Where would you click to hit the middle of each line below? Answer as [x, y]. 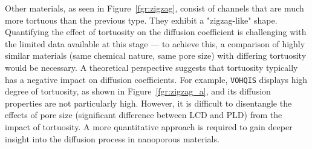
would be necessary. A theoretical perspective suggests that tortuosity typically [151, 67]
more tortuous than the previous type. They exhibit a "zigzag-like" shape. [141, 20]
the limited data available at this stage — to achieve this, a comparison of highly [155, 43]
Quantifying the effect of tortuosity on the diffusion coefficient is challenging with [156, 32]
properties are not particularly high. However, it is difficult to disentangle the [148, 103]
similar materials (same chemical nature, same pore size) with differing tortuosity [156, 55]
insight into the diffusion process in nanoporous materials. [112, 138]
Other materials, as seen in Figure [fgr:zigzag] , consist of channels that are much [154, 8]
